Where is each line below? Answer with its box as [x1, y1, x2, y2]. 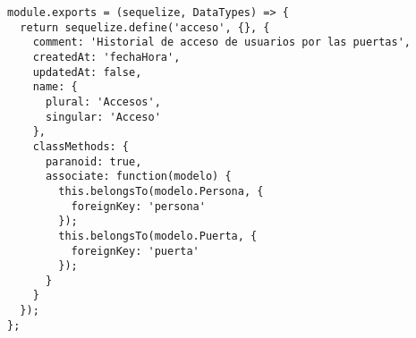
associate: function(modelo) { [45, 170, 232, 183]
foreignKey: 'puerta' [71, 244, 200, 258]
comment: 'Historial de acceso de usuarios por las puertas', [32, 36, 412, 49]
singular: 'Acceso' [45, 110, 161, 123]
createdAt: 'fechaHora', [32, 50, 181, 63]
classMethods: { [32, 139, 130, 153]
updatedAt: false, [32, 65, 142, 79]
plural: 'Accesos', [45, 95, 161, 108]
